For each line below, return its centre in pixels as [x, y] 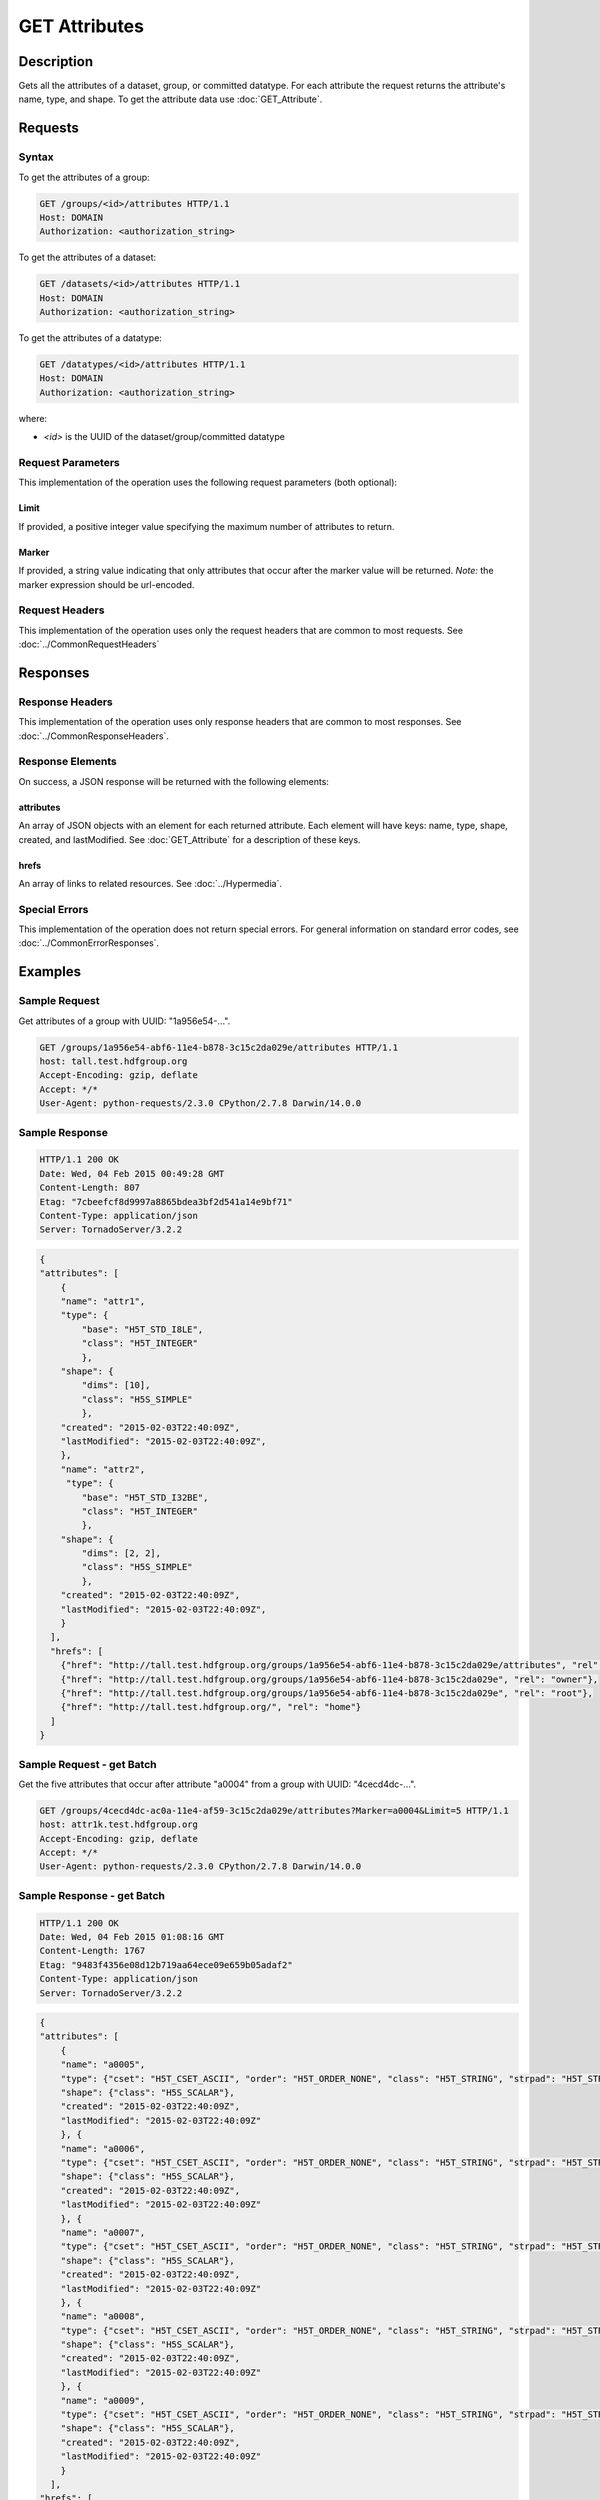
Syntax [36, 157]
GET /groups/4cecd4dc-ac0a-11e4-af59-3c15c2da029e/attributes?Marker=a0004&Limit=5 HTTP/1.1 [274, 1810]
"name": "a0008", [103, 2316]
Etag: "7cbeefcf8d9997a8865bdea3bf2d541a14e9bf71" [166, 1201]
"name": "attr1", [103, 1301]
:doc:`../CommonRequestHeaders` [89, 644]
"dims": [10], [116, 1385]
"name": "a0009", [103, 2400]
